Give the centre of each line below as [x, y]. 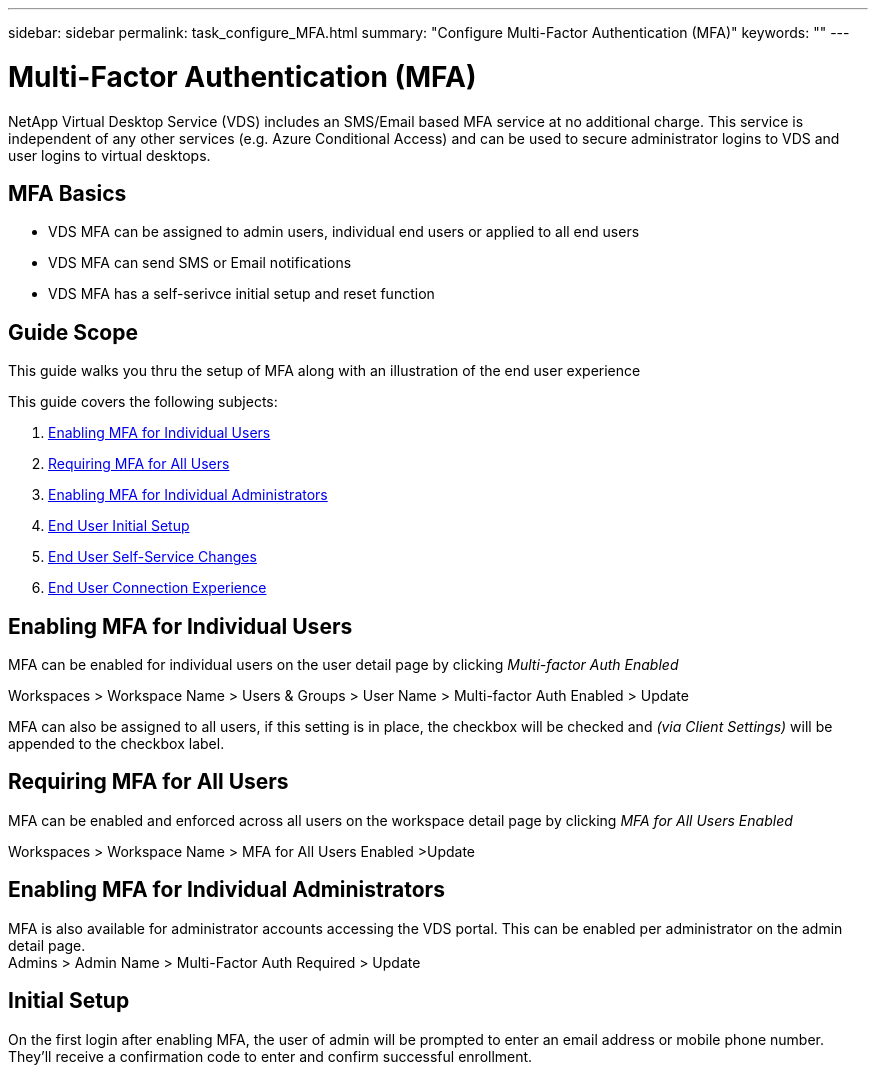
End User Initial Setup [119, 526]
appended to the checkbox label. [116, 744]
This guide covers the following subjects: [143, 402]
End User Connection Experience [157, 588]
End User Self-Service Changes [152, 557]
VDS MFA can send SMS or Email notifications [200, 263]
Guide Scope [73, 332]
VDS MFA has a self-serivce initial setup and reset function [241, 294]
